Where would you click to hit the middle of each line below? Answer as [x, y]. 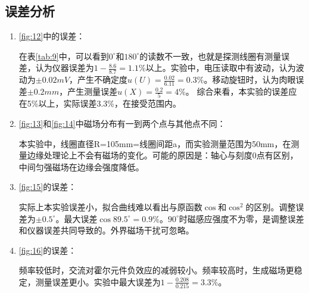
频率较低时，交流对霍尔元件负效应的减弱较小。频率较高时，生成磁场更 [156, 270]
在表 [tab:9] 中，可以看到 [64, 56]
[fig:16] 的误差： [48, 250]
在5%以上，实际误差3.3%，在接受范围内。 [100, 103]
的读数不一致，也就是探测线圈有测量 [210, 56]
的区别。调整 [271, 206]
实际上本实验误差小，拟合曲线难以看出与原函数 [110, 206]
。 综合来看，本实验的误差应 [241, 91]
